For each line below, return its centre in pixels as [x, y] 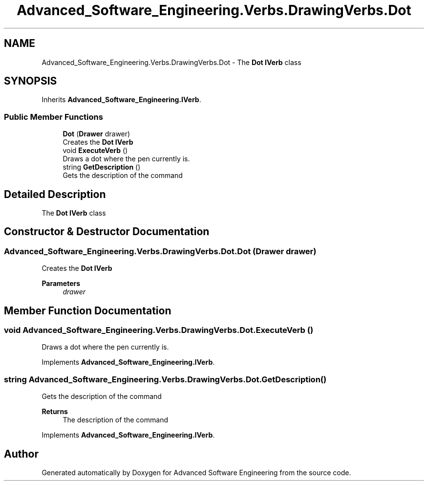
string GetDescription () [102, 167]
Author [21, 454]
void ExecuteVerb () [95, 151]
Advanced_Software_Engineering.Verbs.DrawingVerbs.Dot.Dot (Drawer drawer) [160, 251]
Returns [55, 412]
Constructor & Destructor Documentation [107, 232]
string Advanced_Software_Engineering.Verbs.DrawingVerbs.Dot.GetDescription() [165, 379]
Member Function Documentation [88, 310]
